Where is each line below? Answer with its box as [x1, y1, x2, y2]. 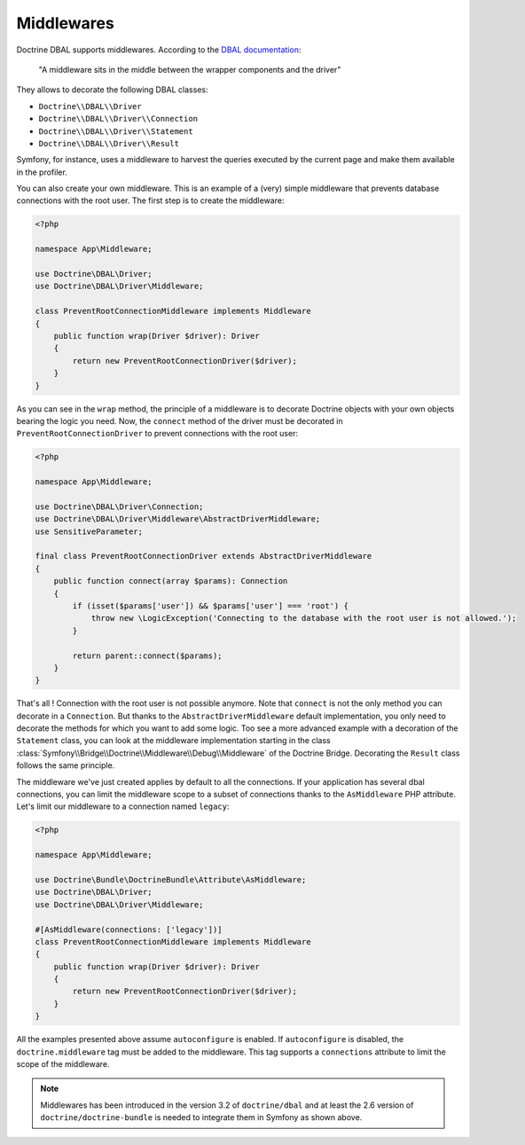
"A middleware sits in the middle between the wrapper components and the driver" [38, 64, 341, 75]
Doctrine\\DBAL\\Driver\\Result [38, 138, 179, 148]
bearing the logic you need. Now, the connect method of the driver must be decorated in [16, 415, 343, 426]
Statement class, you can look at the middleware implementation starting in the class [16, 735, 332, 746]
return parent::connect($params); [72, 650, 223, 661]
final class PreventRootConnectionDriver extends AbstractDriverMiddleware [35, 551, 372, 561]
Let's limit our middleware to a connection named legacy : [16, 801, 230, 812]
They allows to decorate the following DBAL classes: [16, 84, 208, 95]
